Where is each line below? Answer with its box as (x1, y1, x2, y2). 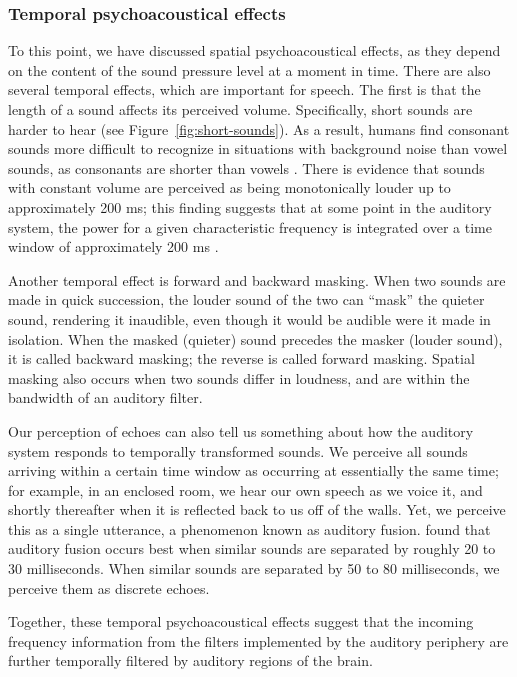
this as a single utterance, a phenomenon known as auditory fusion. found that (8, 518, 491, 539)
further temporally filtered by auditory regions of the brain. (8, 650, 373, 671)
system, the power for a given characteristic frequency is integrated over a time (8, 216, 492, 237)
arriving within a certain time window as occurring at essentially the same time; (8, 460, 499, 481)
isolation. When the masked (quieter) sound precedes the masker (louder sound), (8, 328, 503, 349)
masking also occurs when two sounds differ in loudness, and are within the (8, 367, 470, 388)
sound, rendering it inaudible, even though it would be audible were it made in (8, 308, 491, 329)
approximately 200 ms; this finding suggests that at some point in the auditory (8, 196, 492, 217)
